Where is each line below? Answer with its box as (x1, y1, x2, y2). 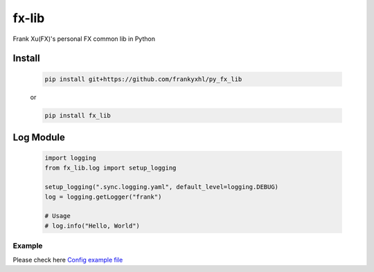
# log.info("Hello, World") (44, 221, 140, 230)
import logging (44, 154, 96, 162)
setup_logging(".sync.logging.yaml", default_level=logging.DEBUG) (44, 183, 279, 191)
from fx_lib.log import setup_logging (44, 163, 177, 172)
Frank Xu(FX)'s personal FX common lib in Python (12, 35, 156, 43)
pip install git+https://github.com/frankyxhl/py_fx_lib (44, 75, 242, 83)
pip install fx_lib (44, 111, 111, 119)
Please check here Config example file (12, 255, 123, 264)
